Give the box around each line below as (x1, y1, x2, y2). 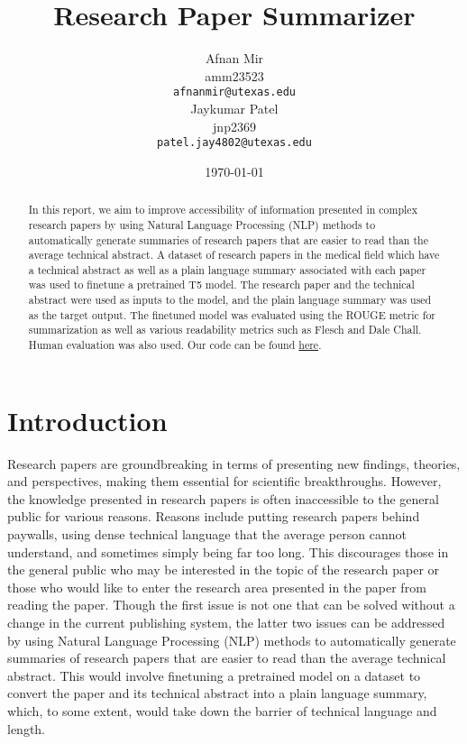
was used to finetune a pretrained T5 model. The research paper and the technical (28, 277, 415, 292)
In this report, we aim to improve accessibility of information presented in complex (28, 202, 417, 217)
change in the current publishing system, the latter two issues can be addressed (7, 613, 445, 632)
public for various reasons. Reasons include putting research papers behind (7, 507, 420, 526)
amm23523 (205, 66, 264, 85)
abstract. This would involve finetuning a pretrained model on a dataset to (7, 666, 421, 684)
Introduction (7, 401, 168, 438)
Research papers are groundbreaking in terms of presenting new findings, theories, (7, 454, 461, 473)
